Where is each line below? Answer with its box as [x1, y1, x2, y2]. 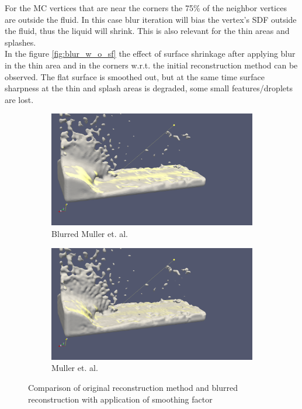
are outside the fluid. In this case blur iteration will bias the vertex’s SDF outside [5, 13, 297, 25]
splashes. [5, 36, 36, 48]
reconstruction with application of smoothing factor [28, 393, 213, 405]
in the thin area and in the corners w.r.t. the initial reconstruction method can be [5, 59, 298, 71]
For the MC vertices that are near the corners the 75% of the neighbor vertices [5, 2, 287, 13]
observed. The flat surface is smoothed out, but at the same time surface [5, 70, 265, 83]
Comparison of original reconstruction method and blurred [28, 381, 238, 393]
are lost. [5, 93, 34, 105]
